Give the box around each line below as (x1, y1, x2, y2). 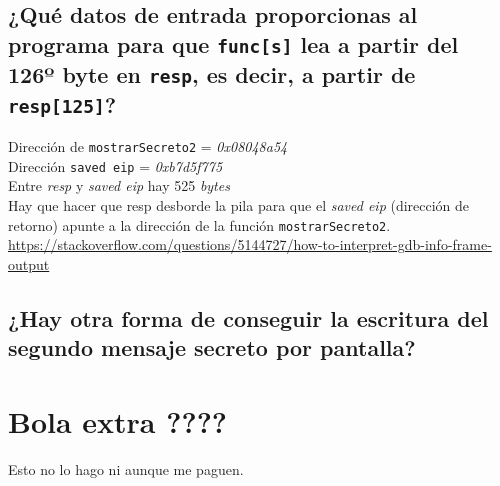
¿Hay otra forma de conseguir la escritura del (8, 302, 489, 333)
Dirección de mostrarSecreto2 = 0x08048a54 (8, 136, 288, 157)
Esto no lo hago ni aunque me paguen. (8, 458, 244, 479)
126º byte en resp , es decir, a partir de (8, 58, 416, 89)
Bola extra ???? (8, 400, 228, 441)
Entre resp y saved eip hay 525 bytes (8, 175, 230, 196)
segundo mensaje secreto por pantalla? (8, 332, 416, 363)
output (8, 253, 50, 274)
